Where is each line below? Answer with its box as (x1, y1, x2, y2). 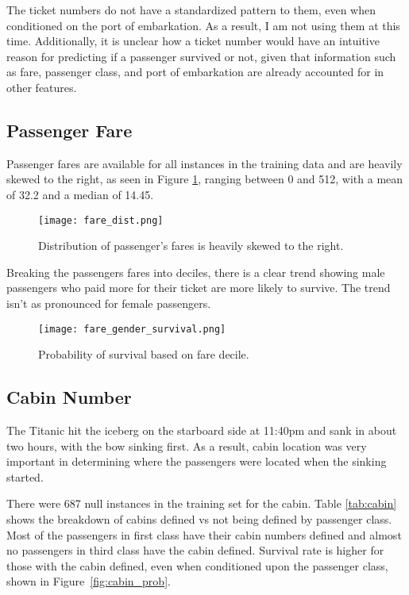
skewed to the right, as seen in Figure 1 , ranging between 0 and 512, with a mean (6, 171, 403, 187)
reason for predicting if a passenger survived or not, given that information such (6, 48, 396, 64)
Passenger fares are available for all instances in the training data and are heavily (6, 155, 403, 171)
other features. (6, 79, 77, 95)
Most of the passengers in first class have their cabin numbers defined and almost (6, 526, 402, 543)
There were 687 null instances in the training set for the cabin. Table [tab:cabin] (6, 495, 397, 512)
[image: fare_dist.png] (38, 214, 164, 226)
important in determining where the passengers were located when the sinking (6, 453, 387, 470)
